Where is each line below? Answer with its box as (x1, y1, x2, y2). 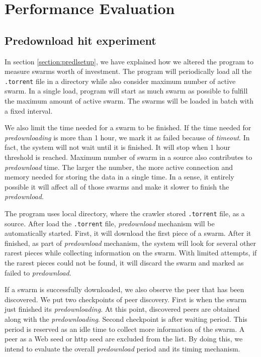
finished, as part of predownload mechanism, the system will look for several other (5, 237, 256, 248)
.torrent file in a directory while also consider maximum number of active (5, 75, 236, 86)
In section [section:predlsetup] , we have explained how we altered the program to (5, 56, 254, 66)
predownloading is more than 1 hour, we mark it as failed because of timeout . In (5, 132, 250, 142)
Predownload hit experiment (5, 32, 156, 48)
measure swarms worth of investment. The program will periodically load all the (5, 66, 252, 76)
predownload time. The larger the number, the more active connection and (5, 161, 233, 172)
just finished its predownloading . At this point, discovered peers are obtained (5, 304, 240, 314)
